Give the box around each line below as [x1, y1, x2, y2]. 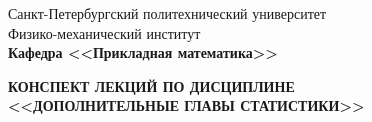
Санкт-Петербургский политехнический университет [8, 3, 327, 23]
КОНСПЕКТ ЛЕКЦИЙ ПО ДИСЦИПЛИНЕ [8, 75, 295, 96]
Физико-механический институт [8, 22, 201, 43]
